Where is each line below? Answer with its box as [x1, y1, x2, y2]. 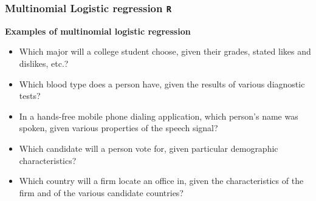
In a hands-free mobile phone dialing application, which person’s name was [19, 109, 298, 122]
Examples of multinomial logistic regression [5, 24, 191, 37]
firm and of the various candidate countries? [19, 186, 184, 199]
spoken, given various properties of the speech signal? [19, 121, 218, 134]
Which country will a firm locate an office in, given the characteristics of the [19, 174, 304, 187]
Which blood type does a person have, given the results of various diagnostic [19, 77, 305, 90]
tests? [19, 89, 41, 102]
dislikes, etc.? [19, 56, 69, 69]
